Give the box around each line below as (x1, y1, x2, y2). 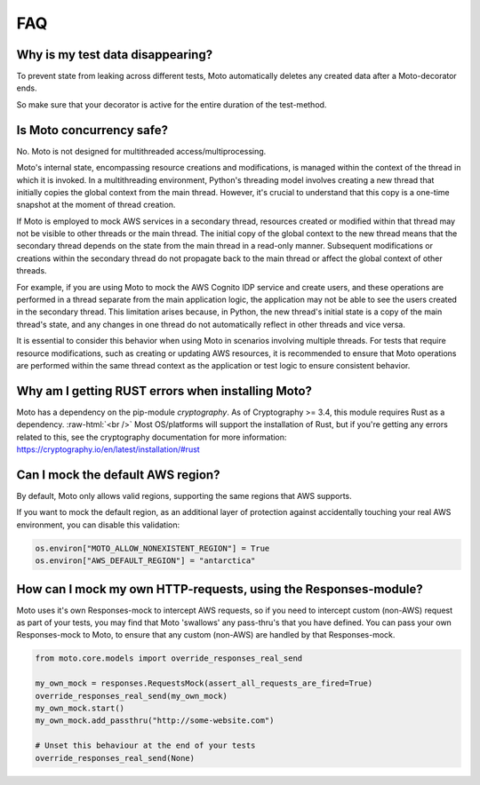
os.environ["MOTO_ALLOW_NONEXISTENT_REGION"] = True (35, 543, 270, 553)
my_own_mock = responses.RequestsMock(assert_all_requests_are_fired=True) (35, 678, 373, 688)
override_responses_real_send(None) (35, 753, 196, 763)
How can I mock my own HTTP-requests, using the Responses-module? (16, 582, 424, 597)
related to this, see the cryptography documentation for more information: (16, 432, 287, 442)
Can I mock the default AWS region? (16, 467, 220, 482)
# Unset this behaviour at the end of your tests (35, 741, 256, 750)
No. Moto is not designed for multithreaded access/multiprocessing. (16, 146, 267, 156)
